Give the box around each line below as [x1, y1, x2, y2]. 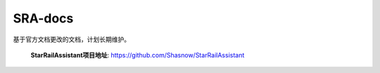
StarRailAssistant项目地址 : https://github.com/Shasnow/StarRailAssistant [30, 51, 245, 59]
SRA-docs [13, 11, 74, 26]
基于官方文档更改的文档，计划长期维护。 [13, 35, 130, 44]
